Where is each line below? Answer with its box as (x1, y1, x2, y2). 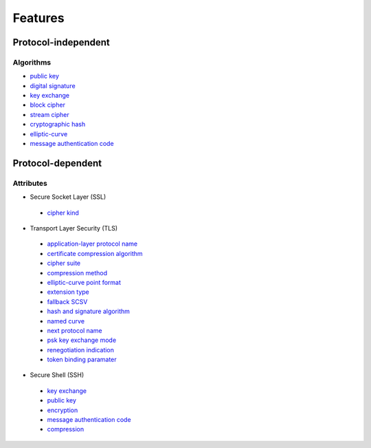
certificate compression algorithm (47, 249, 144, 257)
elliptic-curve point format (47, 278, 122, 286)
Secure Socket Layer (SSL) (30, 193, 106, 201)
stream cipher (30, 110, 70, 118)
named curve (47, 317, 85, 325)
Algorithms (12, 57, 52, 67)
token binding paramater (47, 355, 117, 364)
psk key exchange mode (47, 336, 117, 344)
